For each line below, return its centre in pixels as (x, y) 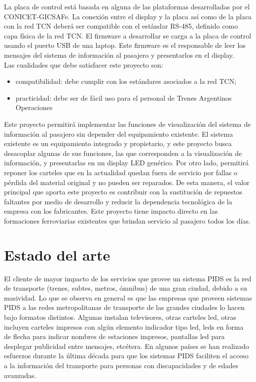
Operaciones (34, 107)
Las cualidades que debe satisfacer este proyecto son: (84, 64)
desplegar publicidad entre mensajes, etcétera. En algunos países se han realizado (127, 346)
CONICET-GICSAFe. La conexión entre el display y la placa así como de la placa (128, 16)
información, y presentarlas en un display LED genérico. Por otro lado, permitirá (127, 163)
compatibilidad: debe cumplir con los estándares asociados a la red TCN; (126, 81)
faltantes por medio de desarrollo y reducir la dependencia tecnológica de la (118, 201)
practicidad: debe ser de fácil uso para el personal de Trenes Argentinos (124, 97)
